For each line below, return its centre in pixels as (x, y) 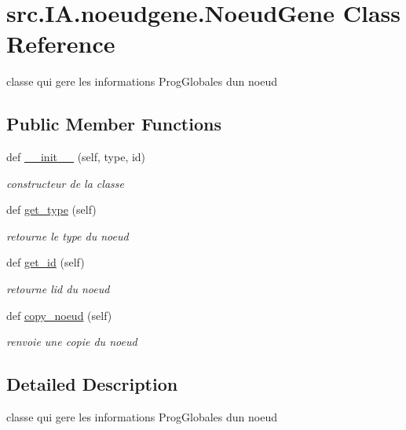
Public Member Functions (114, 124)
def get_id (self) (46, 262)
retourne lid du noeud (58, 289)
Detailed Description (92, 384)
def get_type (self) (51, 209)
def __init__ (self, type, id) (76, 157)
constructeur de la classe (65, 183)
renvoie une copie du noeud (72, 342)
